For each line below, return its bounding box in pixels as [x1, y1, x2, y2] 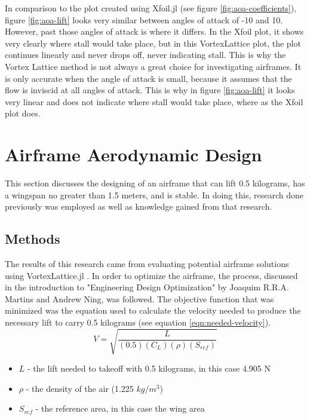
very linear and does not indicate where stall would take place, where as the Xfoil [5, 95, 303, 108]
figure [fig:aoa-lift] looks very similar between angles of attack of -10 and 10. [5, 13, 283, 26]
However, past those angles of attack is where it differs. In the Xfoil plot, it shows [5, 25, 304, 38]
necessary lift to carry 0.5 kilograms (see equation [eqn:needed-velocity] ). [5, 316, 271, 329]
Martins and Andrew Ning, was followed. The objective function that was [5, 292, 274, 305]
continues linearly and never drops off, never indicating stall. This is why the [5, 48, 286, 61]
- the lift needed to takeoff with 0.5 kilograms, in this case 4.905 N [27, 362, 271, 375]
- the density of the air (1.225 [26, 382, 134, 394]
